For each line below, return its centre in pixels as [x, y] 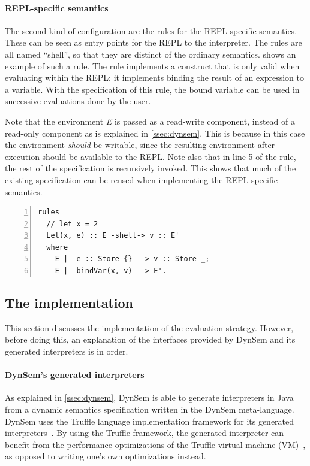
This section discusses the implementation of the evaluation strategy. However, [149, 327]
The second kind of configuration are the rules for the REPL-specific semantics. [151, 30]
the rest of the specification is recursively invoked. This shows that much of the [151, 168]
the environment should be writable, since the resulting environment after [140, 145]
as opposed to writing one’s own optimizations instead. [106, 456]
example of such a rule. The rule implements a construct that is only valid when [152, 66]
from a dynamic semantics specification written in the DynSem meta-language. [150, 409]
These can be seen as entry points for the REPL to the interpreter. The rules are [154, 42]
